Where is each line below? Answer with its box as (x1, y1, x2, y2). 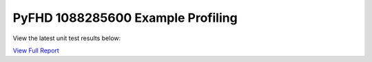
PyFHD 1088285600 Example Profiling (12, 10, 238, 25)
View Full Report (12, 46, 60, 55)
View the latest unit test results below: (12, 34, 121, 42)
